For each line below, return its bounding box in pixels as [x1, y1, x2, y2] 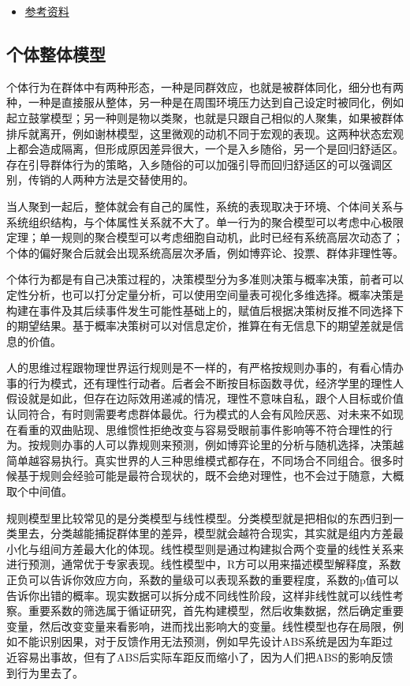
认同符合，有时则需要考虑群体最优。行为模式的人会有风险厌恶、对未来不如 [6, 406, 393, 422]
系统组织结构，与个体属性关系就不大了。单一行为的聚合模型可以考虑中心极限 [6, 213, 404, 230]
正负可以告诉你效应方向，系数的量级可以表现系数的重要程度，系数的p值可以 [6, 572, 399, 588]
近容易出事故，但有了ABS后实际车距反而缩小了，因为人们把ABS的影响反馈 [6, 648, 393, 665]
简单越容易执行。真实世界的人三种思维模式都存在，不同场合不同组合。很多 [6, 452, 393, 468]
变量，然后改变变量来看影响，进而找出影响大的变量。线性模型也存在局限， [6, 617, 393, 634]
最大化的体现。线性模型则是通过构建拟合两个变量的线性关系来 [83, 540, 404, 557]
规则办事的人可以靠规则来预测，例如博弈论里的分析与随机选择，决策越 [39, 437, 404, 453]
